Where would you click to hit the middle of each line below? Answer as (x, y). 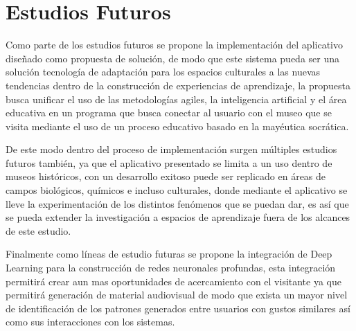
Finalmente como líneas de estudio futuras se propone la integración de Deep (169, 254)
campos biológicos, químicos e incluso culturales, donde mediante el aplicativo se (177, 190)
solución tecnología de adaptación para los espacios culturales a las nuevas (163, 72)
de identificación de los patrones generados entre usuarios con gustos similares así (178, 308)
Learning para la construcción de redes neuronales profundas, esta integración (171, 268)
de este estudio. (38, 230)
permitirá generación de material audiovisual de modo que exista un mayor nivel (177, 295)
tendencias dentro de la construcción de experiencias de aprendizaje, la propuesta (178, 85)
